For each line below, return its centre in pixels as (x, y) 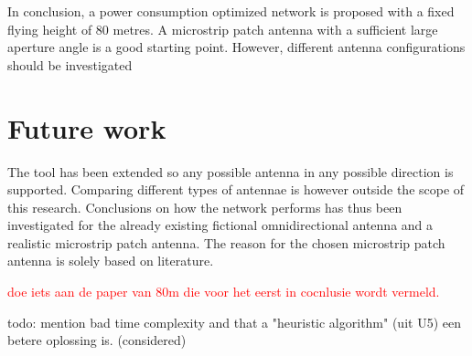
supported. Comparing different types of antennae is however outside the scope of (236, 189)
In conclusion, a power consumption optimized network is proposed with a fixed (231, 11)
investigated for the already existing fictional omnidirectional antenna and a (220, 225)
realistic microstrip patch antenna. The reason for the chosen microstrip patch (226, 242)
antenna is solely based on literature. (111, 261)
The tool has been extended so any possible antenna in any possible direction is (231, 171)
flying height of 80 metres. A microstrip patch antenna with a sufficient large (223, 29)
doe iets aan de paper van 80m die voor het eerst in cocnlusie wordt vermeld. (224, 292)
